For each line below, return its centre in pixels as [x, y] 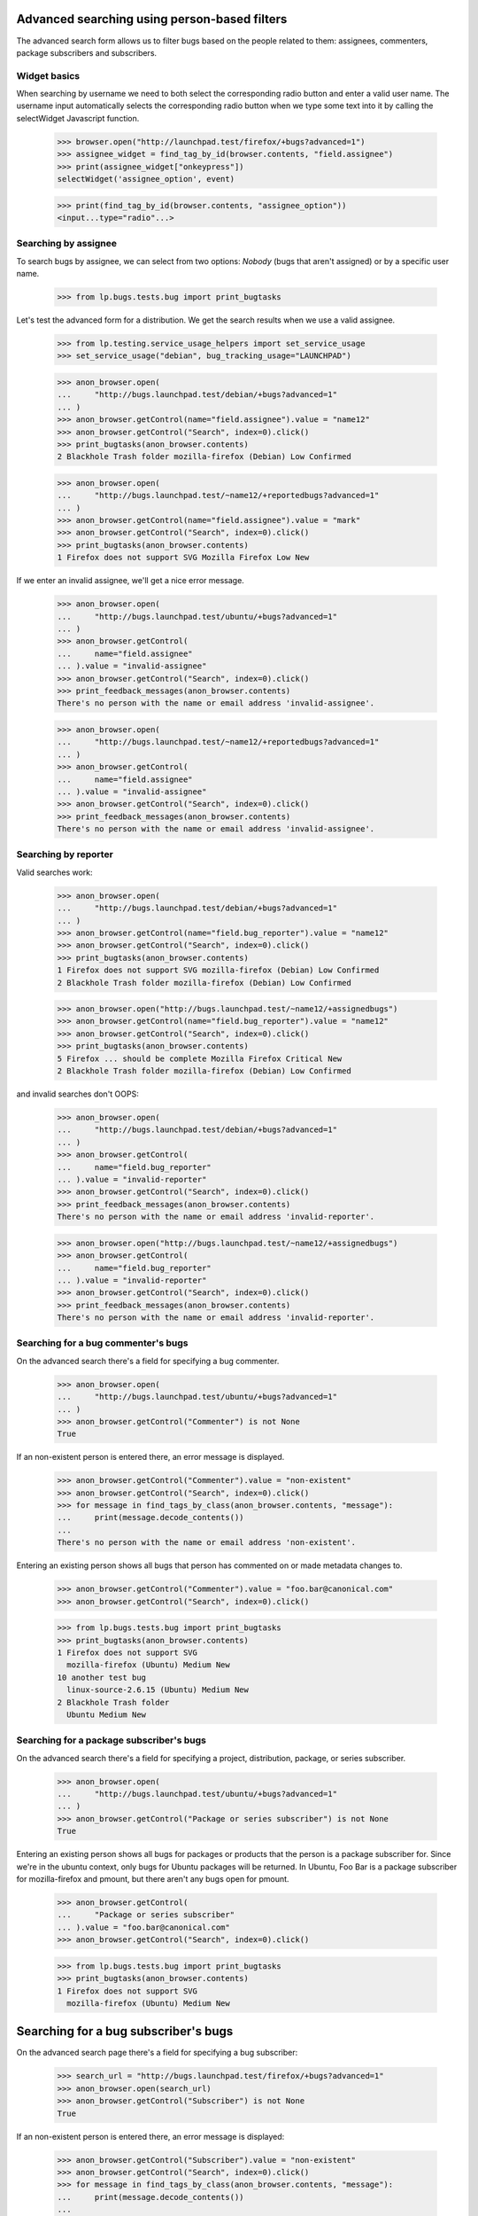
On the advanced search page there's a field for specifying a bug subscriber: [157, 2053]
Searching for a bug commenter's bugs [102, 1343]
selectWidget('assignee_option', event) [146, 179]
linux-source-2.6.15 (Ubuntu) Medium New [158, 1690]
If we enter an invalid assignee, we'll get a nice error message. [131, 581]
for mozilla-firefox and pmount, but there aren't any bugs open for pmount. [153, 1878]
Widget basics [48, 75]
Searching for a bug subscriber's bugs [125, 2031]
